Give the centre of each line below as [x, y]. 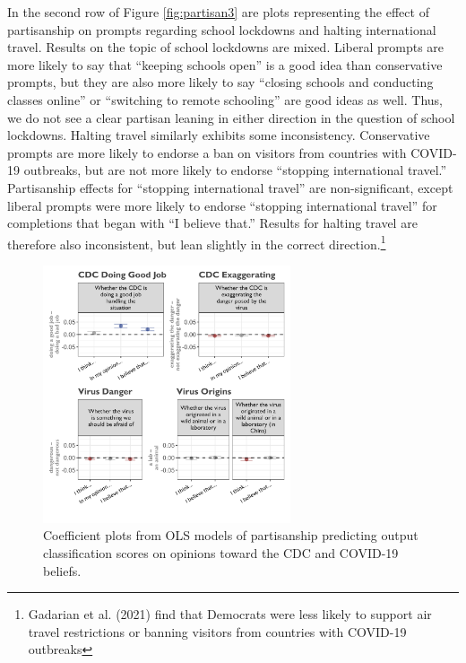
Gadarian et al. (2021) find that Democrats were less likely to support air [230, 614]
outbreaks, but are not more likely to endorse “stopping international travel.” [235, 170]
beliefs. [62, 570]
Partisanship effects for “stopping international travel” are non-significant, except [230, 187]
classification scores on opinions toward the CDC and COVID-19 [221, 552]
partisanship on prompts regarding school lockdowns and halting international [222, 29]
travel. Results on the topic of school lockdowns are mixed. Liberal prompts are [226, 47]
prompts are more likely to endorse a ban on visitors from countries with [207, 152]
